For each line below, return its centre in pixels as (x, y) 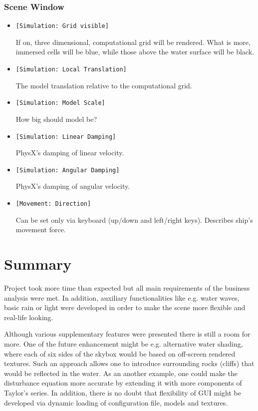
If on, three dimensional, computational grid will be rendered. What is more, (133, 42)
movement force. (41, 229)
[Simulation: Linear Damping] (66, 137)
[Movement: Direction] (53, 204)
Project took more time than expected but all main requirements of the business (127, 288)
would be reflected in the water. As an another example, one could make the (121, 373)
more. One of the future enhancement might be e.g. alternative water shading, (124, 344)
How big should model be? (56, 119)
